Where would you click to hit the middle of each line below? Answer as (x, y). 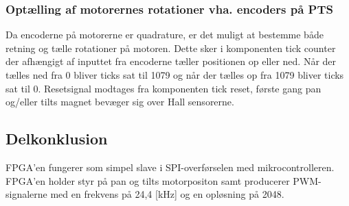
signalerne (26, 194)
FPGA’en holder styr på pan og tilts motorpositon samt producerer (148, 180)
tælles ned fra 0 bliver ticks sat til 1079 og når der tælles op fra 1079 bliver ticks (175, 75)
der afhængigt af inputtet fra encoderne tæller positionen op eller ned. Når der (171, 61)
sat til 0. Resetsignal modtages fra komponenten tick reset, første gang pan (164, 88)
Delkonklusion (57, 139)
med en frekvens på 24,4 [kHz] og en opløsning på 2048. (167, 194)
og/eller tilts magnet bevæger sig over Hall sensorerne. (120, 102)
